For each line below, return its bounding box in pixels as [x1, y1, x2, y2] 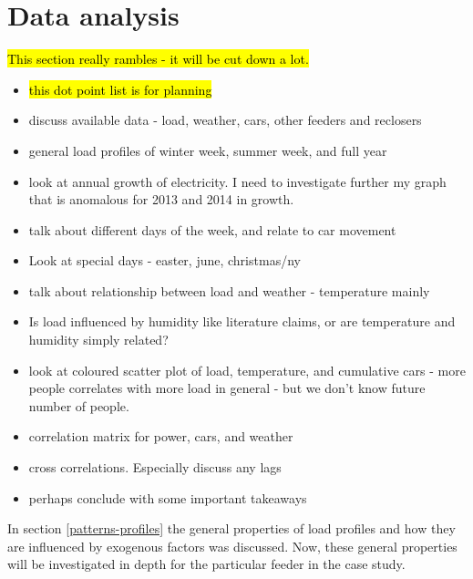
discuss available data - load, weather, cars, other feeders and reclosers [28, 110, 422, 129]
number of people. [28, 396, 129, 415]
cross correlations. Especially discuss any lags [28, 458, 282, 477]
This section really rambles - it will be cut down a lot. [7, 49, 309, 68]
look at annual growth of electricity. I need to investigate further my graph [28, 171, 447, 191]
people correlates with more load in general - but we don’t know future [28, 378, 426, 398]
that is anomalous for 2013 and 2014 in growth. [28, 190, 294, 209]
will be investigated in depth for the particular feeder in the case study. [7, 554, 406, 574]
